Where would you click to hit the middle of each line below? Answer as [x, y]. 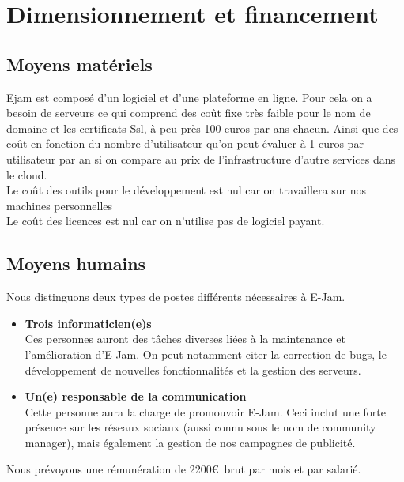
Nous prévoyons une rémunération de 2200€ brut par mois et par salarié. [184, 469]
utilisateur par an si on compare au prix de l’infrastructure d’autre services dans [201, 158]
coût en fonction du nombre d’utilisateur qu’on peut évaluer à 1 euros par [185, 143]
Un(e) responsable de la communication [136, 396]
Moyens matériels [79, 64]
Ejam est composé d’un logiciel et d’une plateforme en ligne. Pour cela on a [189, 97]
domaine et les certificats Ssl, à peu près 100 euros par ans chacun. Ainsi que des [202, 128]
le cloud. [27, 174]
